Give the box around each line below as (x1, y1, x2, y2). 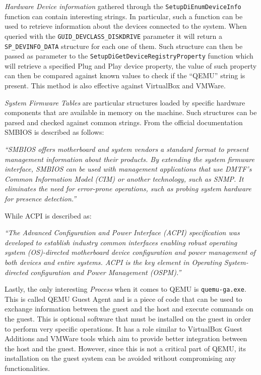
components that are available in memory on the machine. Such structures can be (5, 107, 257, 118)
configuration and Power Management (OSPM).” (30, 266, 181, 277)
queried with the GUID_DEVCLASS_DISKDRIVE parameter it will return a (5, 30, 223, 41)
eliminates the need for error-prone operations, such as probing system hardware (5, 183, 251, 194)
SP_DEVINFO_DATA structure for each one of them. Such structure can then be (5, 40, 243, 51)
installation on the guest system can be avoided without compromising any (5, 353, 236, 363)
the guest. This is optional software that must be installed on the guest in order (5, 313, 251, 324)
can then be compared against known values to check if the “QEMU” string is (5, 70, 245, 81)
